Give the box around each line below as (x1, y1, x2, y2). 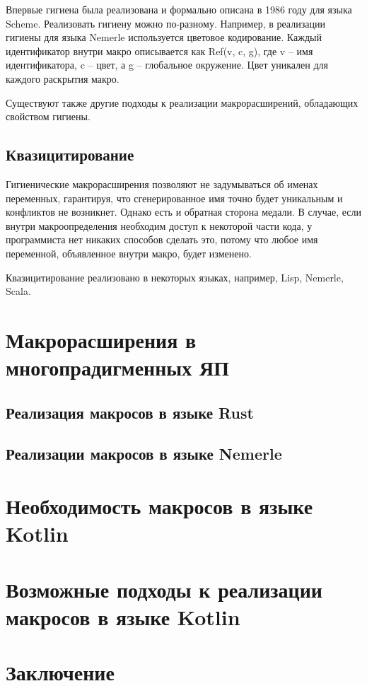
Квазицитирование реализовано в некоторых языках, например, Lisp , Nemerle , (6, 269, 344, 284)
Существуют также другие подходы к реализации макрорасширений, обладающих (6, 95, 359, 110)
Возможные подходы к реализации (6, 574, 322, 603)
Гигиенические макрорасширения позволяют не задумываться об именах (6, 176, 318, 191)
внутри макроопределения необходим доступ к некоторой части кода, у (6, 218, 313, 233)
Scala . (6, 284, 31, 298)
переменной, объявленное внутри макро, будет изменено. (6, 245, 252, 260)
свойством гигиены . (6, 109, 91, 124)
